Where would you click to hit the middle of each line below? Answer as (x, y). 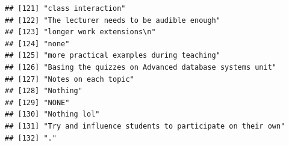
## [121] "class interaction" (65, 8)
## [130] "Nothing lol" (52, 114)
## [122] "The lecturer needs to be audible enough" (113, 20)
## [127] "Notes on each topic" (70, 79)
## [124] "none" (37, 44)
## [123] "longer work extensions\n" (80, 32)
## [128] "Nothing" (44, 91)
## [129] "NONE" (37, 102)
